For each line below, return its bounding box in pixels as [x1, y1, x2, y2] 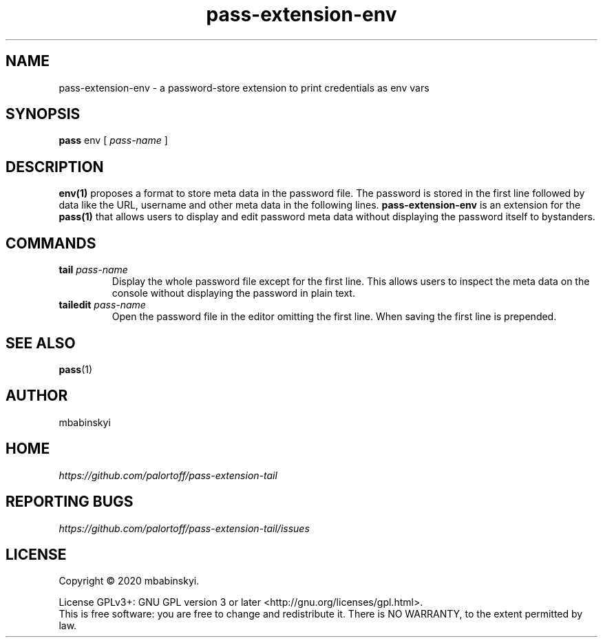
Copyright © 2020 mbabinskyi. [59, 575, 200, 587]
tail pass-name [59, 264, 128, 276]
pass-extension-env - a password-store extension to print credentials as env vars [59, 81, 430, 94]
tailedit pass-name [59, 299, 146, 311]
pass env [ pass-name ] [59, 134, 168, 147]
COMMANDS [6, 234, 96, 252]
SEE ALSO [6, 334, 76, 352]
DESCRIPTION [6, 158, 104, 176]
